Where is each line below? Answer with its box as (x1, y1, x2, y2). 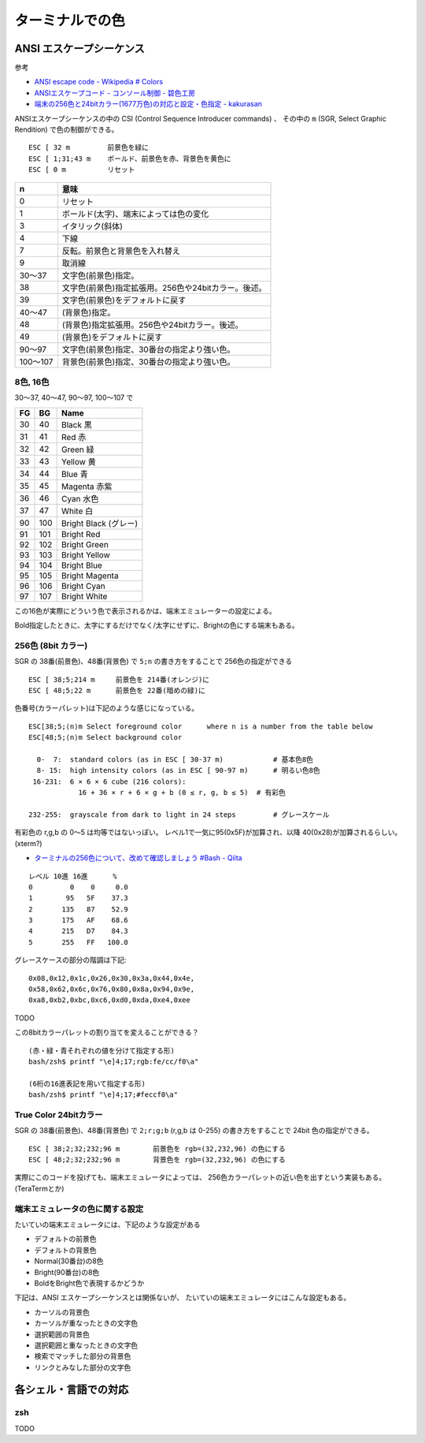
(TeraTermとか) (14, 1184, 65, 1193)
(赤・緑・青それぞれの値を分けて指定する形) (28, 1046, 175, 1055)
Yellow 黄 (61, 456, 96, 467)
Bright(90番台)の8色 (34, 1267, 100, 1277)
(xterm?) (14, 838, 42, 848)
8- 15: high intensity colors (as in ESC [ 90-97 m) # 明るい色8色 (36, 766, 320, 775)
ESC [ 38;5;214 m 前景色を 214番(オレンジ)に (28, 675, 210, 684)
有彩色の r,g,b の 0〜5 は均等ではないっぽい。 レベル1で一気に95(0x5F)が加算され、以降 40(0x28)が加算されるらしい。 (14, 828, 402, 837)
